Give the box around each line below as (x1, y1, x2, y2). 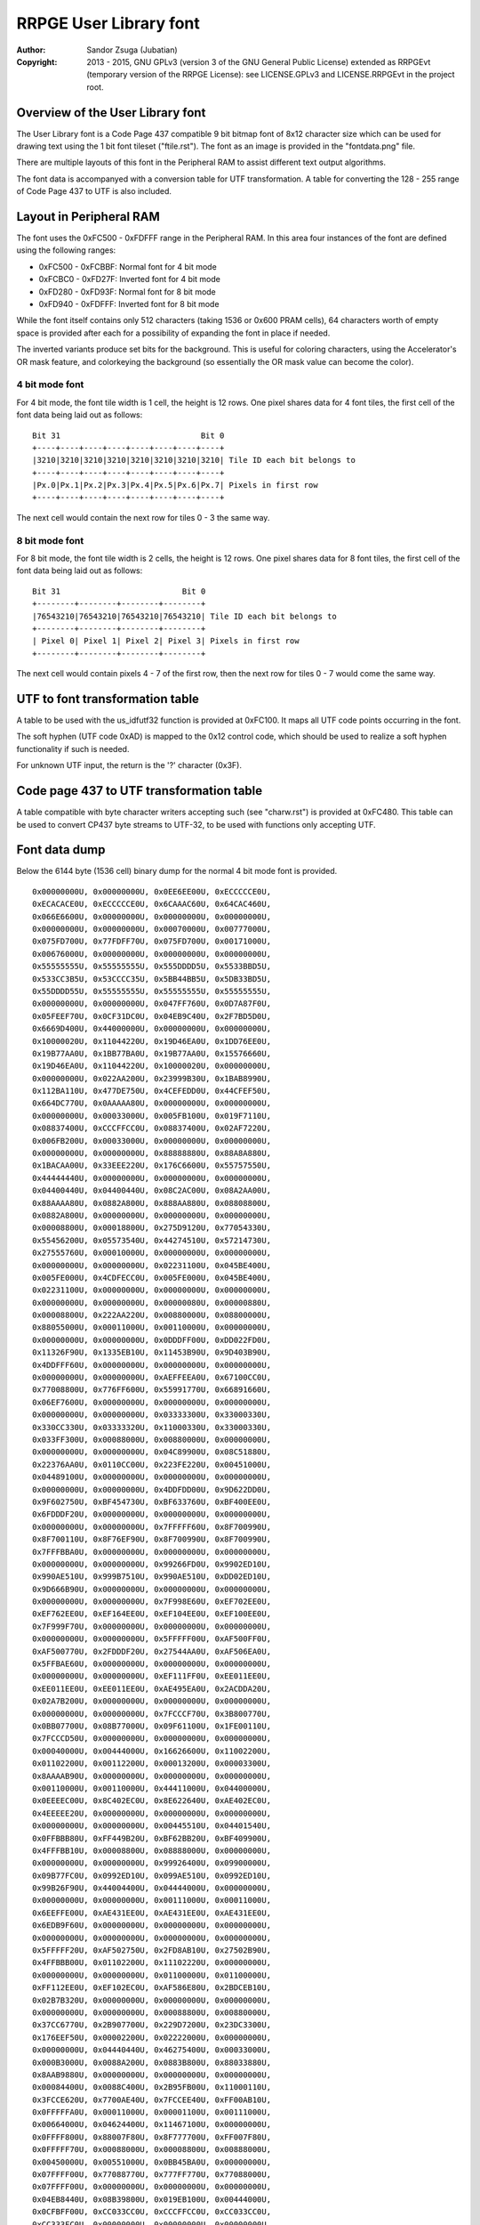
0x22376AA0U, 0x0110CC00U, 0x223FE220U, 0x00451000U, (32, 1460, 271, 1469)
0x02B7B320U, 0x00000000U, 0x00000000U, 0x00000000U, (32, 1994, 271, 2005)
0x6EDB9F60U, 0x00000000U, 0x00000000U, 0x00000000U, (32, 1921, 271, 1930)
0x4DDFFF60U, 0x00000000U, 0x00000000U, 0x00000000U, (32, 1360, 271, 1370)
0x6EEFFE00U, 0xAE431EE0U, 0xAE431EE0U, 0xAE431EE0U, (32, 1907, 271, 1918)
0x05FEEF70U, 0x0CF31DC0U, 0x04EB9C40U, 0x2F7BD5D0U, (32, 1011, 271, 1021)
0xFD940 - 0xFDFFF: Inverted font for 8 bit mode (38, 299, 220, 310)
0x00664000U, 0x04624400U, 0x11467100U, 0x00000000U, (32, 2119, 271, 2130)
